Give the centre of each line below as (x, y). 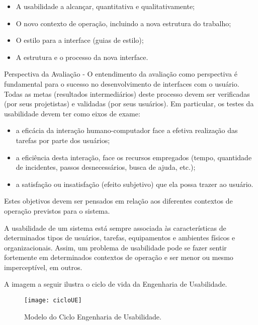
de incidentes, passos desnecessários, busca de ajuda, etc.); (106, 167)
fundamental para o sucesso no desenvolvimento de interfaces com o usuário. (122, 83)
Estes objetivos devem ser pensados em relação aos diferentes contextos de (118, 201)
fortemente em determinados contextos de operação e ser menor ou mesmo (119, 257)
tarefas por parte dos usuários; (63, 140)
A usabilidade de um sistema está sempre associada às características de (115, 227)
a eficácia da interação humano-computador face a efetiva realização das (127, 130)
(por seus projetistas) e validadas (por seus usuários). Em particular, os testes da (129, 104)
